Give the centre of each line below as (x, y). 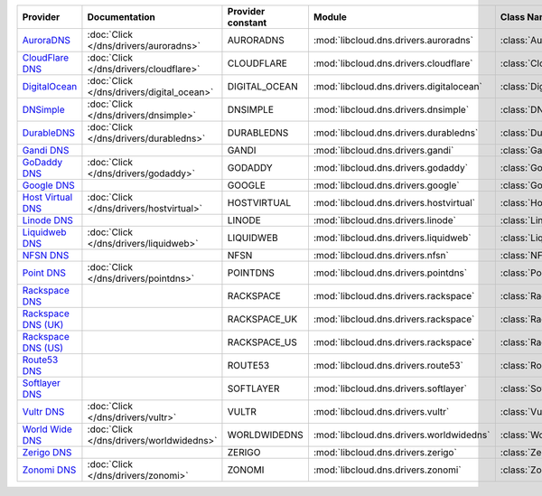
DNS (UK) (43, 325)
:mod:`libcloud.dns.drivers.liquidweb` (392, 238)
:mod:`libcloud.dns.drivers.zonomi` (387, 470)
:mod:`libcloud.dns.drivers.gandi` (383, 150)
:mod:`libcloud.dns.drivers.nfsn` (381, 255)
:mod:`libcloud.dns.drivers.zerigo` (385, 452)
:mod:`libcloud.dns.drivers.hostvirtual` (394, 203)
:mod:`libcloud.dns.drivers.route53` (388, 365)
